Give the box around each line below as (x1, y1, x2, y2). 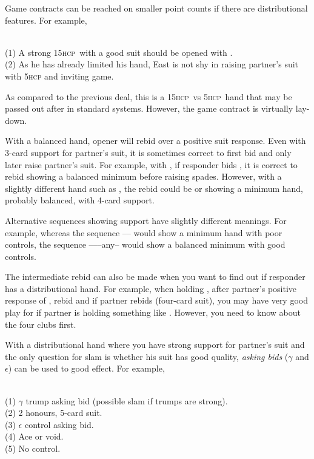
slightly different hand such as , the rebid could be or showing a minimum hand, (5, 182, 303, 194)
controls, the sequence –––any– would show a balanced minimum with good (5, 238, 286, 251)
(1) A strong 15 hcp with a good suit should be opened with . (5, 46, 233, 58)
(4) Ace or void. (5, 430, 64, 443)
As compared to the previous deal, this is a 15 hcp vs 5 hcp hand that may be (5, 90, 292, 103)
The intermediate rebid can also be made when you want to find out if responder (5, 270, 306, 283)
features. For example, (5, 13, 87, 26)
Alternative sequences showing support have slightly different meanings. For (5, 214, 287, 226)
